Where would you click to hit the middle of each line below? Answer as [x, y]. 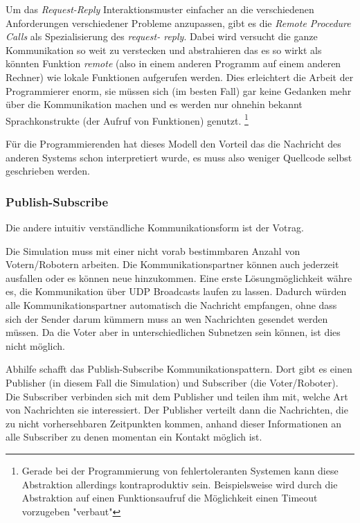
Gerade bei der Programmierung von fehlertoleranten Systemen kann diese [180, 470]
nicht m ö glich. [35, 345]
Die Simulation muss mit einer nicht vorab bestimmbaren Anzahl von [153, 250]
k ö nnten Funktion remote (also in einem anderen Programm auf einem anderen [173, 63]
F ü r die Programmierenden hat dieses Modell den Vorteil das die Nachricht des [173, 143]
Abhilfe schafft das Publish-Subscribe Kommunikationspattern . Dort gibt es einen [179, 369]
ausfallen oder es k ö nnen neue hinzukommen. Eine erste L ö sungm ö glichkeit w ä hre [179, 277]
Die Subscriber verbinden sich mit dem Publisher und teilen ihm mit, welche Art [177, 396]
